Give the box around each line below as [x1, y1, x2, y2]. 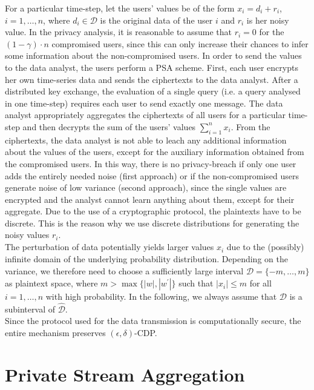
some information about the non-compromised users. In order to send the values [5, 49, 302, 62]
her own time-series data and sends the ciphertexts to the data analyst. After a [5, 73, 298, 85]
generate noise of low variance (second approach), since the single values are [5, 181, 287, 194]
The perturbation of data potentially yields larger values [5, 240, 214, 253]
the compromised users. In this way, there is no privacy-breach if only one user [5, 157, 296, 170]
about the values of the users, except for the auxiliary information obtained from [5, 145, 304, 158]
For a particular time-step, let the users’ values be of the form [5, 2, 235, 14]
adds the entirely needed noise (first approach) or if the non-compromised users [5, 169, 299, 182]
